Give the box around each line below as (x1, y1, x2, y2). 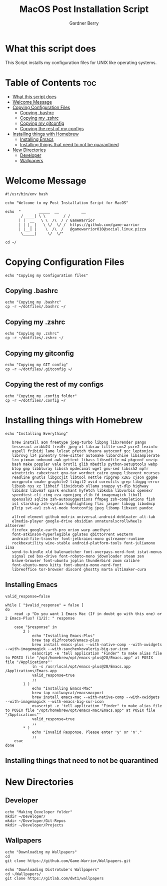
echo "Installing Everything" (5, 431, 68, 436)
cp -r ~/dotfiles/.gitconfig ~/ (5, 367, 72, 372)
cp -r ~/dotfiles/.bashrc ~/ (5, 304, 66, 309)
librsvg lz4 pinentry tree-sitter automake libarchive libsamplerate (11, 453, 160, 458)
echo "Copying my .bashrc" (5, 300, 61, 305)
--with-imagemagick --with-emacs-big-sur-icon (5, 699, 104, 704)
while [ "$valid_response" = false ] (5, 603, 84, 608)
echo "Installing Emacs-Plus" (31, 633, 95, 638)
